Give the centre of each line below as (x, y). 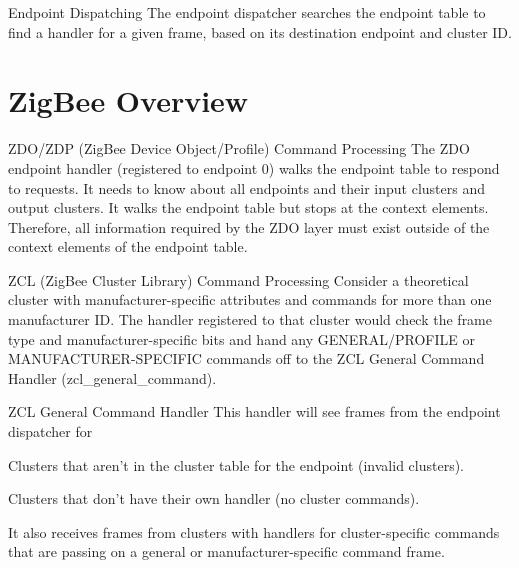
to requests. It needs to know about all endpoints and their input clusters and (246, 187)
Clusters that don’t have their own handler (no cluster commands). (214, 498)
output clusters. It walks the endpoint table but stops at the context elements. (248, 207)
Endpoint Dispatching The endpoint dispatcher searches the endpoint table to (247, 12)
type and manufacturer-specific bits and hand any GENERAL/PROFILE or (241, 338)
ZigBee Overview (128, 100)
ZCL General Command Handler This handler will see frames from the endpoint (254, 411)
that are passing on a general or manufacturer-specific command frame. (226, 551)
